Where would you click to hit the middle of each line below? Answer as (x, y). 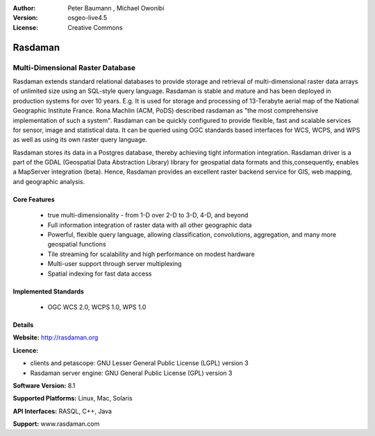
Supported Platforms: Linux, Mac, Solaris (73, 399)
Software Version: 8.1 (44, 385)
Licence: (26, 350)
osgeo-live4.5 (87, 18)
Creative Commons (95, 27)
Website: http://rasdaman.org (56, 337)
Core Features (34, 199)
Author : (24, 8)
